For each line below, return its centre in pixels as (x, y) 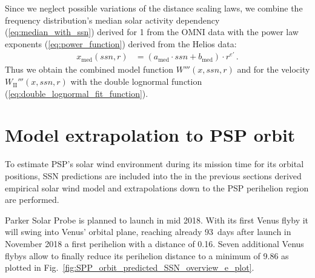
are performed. (32, 200)
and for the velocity (274, 69)
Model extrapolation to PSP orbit (150, 135)
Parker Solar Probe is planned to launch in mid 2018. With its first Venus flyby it (157, 220)
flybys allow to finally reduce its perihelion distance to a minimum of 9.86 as (147, 255)
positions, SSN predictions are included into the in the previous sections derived (153, 175)
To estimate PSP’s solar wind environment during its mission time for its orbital (154, 164)
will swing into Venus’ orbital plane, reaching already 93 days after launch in (148, 232)
